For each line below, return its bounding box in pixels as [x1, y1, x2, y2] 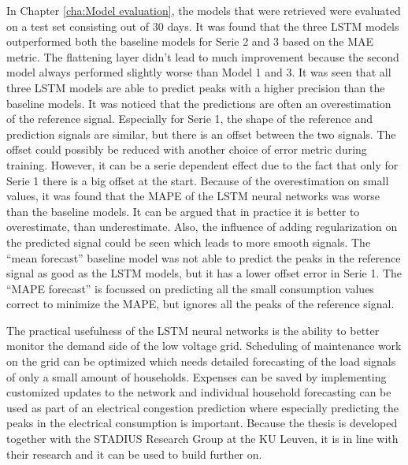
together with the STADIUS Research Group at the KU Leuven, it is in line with [6, 430, 399, 447]
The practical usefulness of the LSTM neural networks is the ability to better [6, 322, 380, 338]
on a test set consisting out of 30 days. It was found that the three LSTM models [6, 17, 399, 34]
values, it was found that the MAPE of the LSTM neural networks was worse [6, 188, 380, 204]
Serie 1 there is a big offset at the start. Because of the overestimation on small [6, 172, 389, 188]
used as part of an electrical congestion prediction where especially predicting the [6, 399, 399, 415]
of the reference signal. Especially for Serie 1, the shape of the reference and [6, 110, 373, 127]
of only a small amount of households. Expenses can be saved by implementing [6, 368, 387, 385]
